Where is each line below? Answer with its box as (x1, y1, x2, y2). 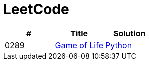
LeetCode (3, 1, 69, 18)
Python (105, 40, 132, 50)
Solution (113, 28, 146, 38)
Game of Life (55, 40, 103, 50)
